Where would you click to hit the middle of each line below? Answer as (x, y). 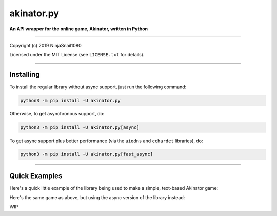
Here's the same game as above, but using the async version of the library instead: (97, 198)
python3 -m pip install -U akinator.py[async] (80, 127)
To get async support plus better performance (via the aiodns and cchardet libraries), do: (106, 141)
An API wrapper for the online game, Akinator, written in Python (79, 29)
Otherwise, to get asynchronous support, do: (57, 114)
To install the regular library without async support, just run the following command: (98, 87)
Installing (25, 75)
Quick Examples (36, 176)
